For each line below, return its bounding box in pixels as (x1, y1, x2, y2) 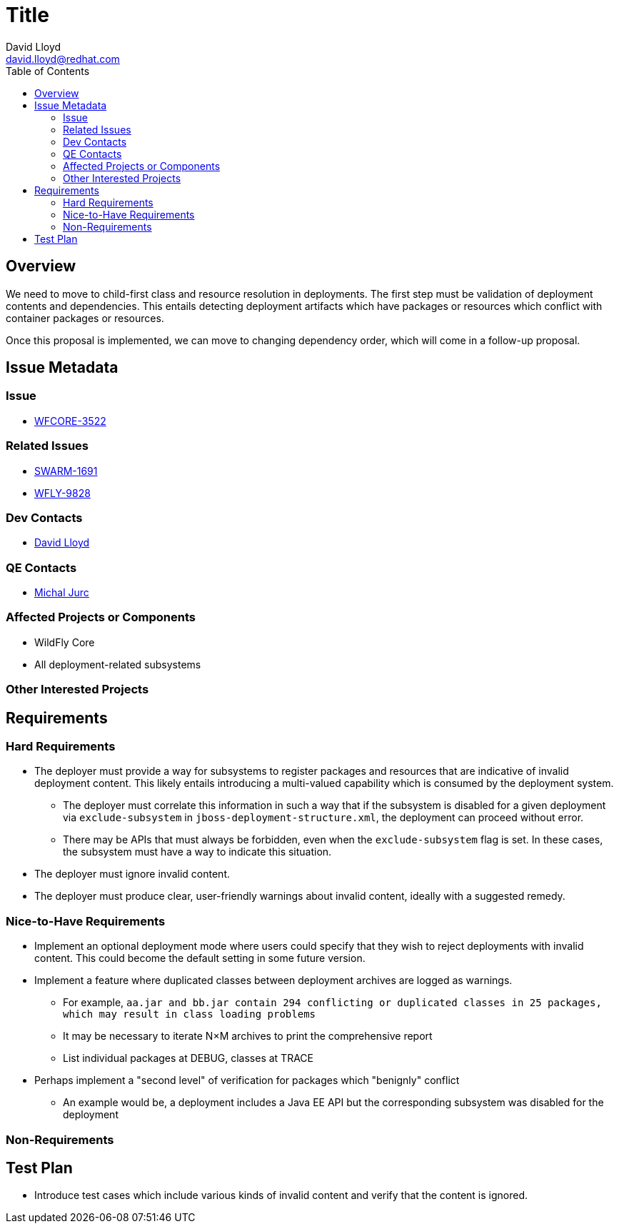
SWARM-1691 (34, 464, 98, 477)
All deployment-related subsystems (34, 658, 201, 671)
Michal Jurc (34, 586, 89, 599)
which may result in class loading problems (63, 1008, 316, 1020)
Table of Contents (6, 64, 90, 77)
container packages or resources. (6, 311, 164, 324)
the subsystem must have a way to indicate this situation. (63, 846, 332, 858)
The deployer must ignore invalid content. (34, 868, 230, 881)
